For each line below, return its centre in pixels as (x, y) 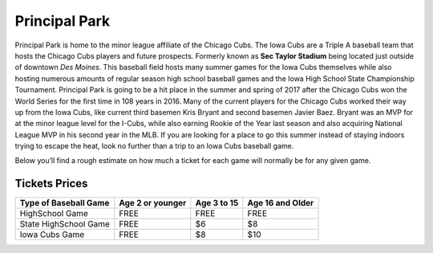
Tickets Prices (51, 184)
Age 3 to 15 (217, 203)
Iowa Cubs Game (52, 235)
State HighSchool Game (65, 224)
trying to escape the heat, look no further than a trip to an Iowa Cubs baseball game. (154, 146)
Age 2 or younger (153, 203)
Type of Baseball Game (65, 203)
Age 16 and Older (281, 203)
